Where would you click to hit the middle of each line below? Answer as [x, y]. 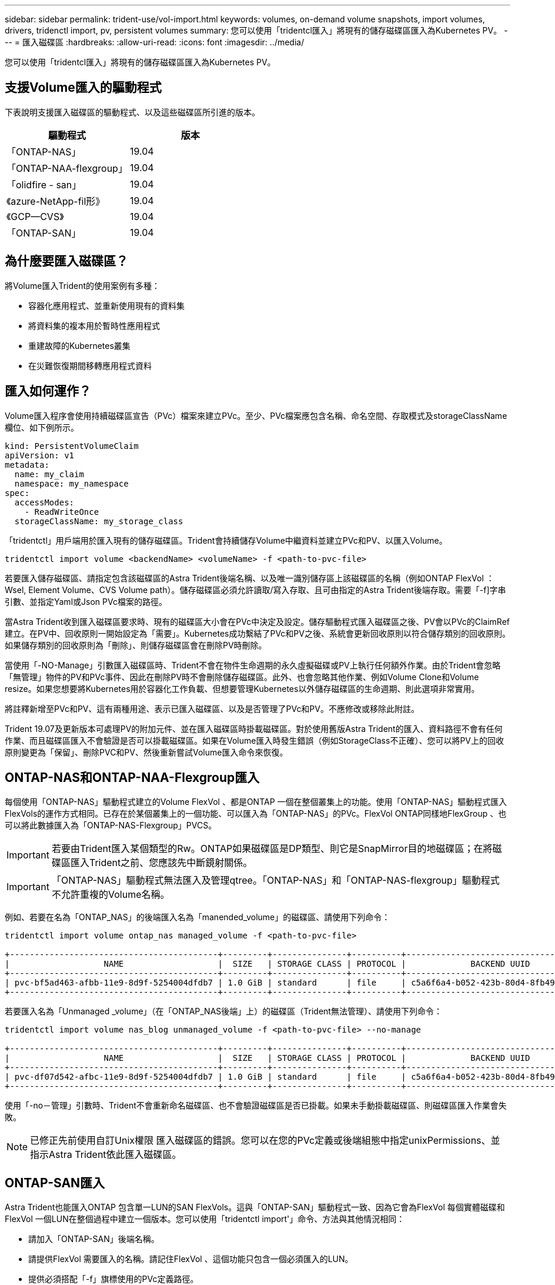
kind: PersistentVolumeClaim [72, 446]
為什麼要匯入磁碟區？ [66, 261]
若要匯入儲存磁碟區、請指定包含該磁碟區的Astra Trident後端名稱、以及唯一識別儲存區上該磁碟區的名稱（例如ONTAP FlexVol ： [250, 578]
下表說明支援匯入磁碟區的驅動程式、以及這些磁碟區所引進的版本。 [132, 112]
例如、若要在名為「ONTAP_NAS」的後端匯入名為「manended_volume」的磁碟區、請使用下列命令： [198, 917]
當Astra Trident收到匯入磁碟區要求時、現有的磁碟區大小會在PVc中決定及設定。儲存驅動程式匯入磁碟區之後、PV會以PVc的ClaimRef [257, 621]
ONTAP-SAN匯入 [55, 1183]
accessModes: [44, 502]
